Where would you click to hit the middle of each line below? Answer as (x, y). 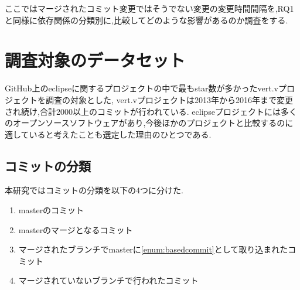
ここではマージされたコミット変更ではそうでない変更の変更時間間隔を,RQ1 (149, 8)
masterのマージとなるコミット (76, 229)
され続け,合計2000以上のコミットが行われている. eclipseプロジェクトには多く (151, 111)
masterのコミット (51, 210)
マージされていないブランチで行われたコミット (108, 280)
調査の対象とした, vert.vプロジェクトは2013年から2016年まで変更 (169, 99)
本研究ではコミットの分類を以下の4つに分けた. (94, 190)
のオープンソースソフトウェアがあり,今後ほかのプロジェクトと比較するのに (149, 123)
